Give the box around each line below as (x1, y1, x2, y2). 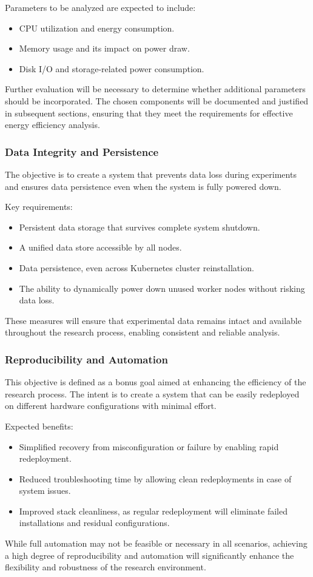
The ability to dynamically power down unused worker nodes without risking (19, 282, 305, 294)
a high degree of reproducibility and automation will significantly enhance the (5, 548, 294, 561)
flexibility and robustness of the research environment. (5, 561, 206, 573)
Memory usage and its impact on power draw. (19, 42, 190, 55)
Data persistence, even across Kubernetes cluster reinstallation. (19, 261, 254, 274)
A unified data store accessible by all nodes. (19, 241, 182, 254)
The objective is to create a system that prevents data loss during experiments (5, 167, 297, 180)
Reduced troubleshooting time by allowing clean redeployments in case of (19, 472, 292, 485)
